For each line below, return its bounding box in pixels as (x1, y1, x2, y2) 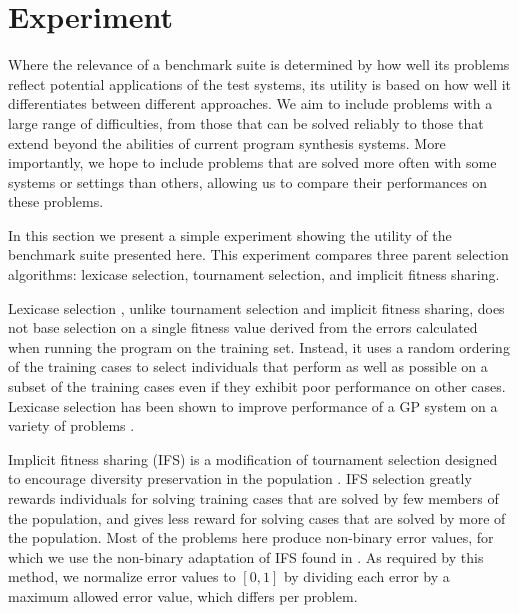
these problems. (8, 191, 104, 212)
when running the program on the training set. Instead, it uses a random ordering (8, 336, 510, 357)
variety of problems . (8, 415, 135, 436)
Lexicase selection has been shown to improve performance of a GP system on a (8, 395, 498, 416)
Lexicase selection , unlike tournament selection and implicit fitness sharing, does (8, 297, 505, 318)
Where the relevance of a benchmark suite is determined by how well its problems (8, 54, 510, 75)
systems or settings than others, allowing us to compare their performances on (8, 171, 488, 192)
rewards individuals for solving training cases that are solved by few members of (8, 488, 499, 508)
